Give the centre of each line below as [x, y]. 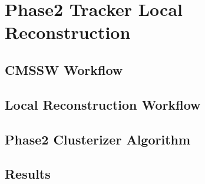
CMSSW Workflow [64, 69]
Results [28, 174]
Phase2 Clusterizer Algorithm [98, 139]
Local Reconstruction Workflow [103, 104]
